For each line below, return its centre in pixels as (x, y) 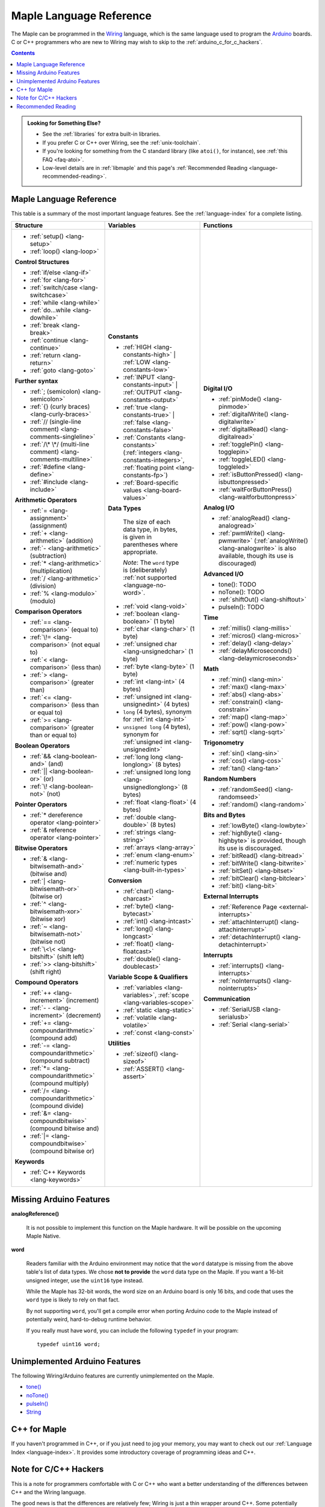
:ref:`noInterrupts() (245, 981)
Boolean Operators (42, 746)
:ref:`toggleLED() (242, 459)
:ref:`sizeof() (141, 1054)
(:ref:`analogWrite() (281, 541)
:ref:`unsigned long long (157, 772)
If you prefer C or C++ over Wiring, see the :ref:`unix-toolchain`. (122, 142)
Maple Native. (43, 1236)
